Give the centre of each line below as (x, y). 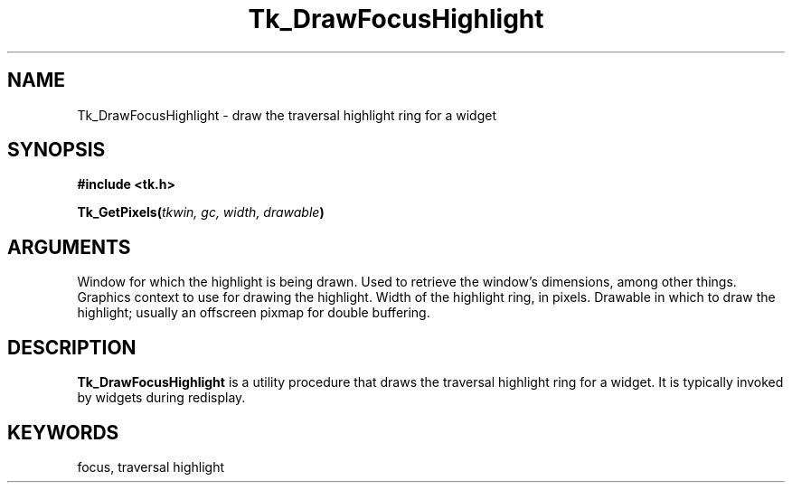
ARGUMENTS (69, 247)
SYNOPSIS (57, 150)
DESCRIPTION (72, 347)
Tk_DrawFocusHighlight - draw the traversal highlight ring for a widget (287, 115)
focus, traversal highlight (151, 466)
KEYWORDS (63, 432)
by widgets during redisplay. (161, 398)
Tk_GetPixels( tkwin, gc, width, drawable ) (201, 212)
